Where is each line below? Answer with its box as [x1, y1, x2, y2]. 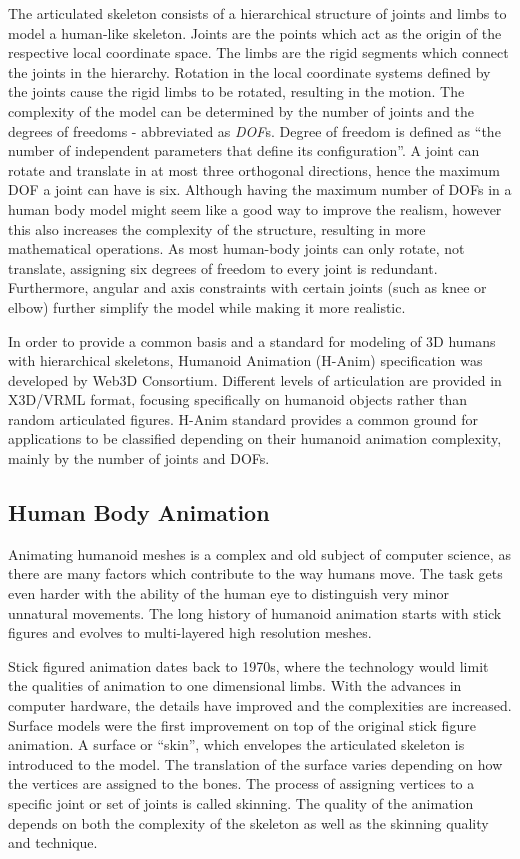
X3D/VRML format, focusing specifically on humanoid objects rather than [8, 389, 468, 410]
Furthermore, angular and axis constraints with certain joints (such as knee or [8, 277, 487, 298]
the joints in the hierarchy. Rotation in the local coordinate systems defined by [8, 61, 491, 82]
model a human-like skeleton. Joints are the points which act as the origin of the [8, 22, 502, 43]
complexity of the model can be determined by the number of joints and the [8, 100, 475, 121]
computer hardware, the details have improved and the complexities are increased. [8, 695, 512, 716]
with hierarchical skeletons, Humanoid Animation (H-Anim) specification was [8, 350, 483, 371]
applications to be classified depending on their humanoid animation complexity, [8, 428, 502, 449]
